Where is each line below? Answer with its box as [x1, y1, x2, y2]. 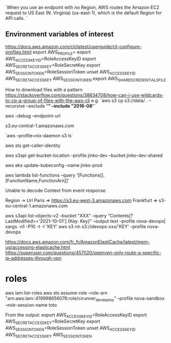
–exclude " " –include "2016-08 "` [26, 103, 96, 109]
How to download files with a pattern [5, 86, 83, 92]
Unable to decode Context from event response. [5, 187, 107, 193]
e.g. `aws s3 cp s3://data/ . [91, 97, 148, 104]
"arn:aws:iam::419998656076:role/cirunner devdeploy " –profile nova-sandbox [5, 295, 165, 303]
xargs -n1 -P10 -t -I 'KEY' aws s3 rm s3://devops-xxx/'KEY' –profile [5, 223, 146, 229]
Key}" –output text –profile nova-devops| [80, 218, 166, 224]
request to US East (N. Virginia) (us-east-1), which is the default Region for [5, 10, 162, 16]
